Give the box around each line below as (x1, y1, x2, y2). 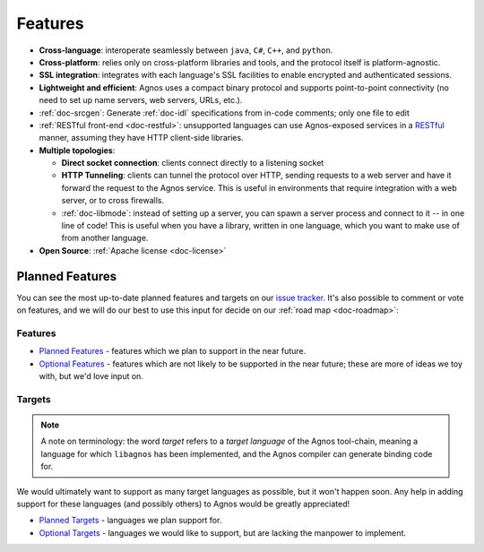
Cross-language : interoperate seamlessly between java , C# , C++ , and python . (39, 45, 333, 56)
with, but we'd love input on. (39, 371, 143, 382)
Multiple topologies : (39, 144, 116, 156)
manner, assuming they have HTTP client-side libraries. (39, 133, 244, 143)
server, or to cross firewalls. (61, 195, 165, 206)
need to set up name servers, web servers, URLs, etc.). (39, 95, 243, 106)
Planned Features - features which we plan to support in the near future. (39, 346, 307, 357)
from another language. (61, 233, 149, 244)
